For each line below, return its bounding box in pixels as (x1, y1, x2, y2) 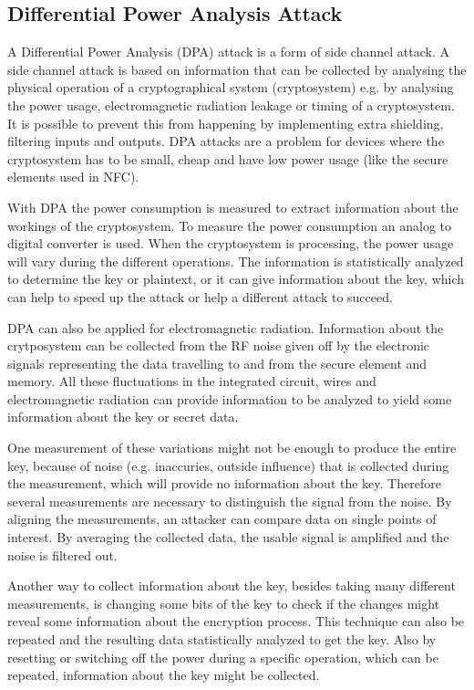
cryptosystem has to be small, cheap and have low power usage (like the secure (7, 149, 448, 168)
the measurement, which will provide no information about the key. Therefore (7, 474, 441, 493)
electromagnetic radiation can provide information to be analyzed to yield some (7, 389, 452, 408)
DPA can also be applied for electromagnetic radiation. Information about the (7, 318, 444, 337)
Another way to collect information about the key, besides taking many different (7, 576, 456, 595)
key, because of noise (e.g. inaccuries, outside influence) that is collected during (7, 455, 449, 475)
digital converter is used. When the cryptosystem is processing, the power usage (7, 234, 454, 253)
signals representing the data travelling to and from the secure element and (7, 353, 428, 372)
